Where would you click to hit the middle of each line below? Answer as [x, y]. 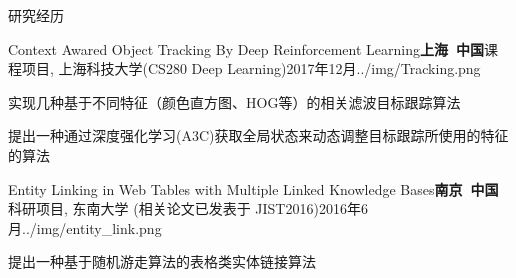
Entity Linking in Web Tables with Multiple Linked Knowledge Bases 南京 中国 [253, 188]
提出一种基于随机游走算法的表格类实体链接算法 [162, 261]
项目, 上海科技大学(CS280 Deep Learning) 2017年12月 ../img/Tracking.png [251, 68]
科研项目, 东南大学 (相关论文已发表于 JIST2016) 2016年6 [188, 208]
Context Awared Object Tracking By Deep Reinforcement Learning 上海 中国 [246, 48]
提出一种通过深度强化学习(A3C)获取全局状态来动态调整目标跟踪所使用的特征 [258, 135]
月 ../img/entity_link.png [85, 227]
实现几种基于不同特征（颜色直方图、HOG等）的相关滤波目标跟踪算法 [234, 101]
